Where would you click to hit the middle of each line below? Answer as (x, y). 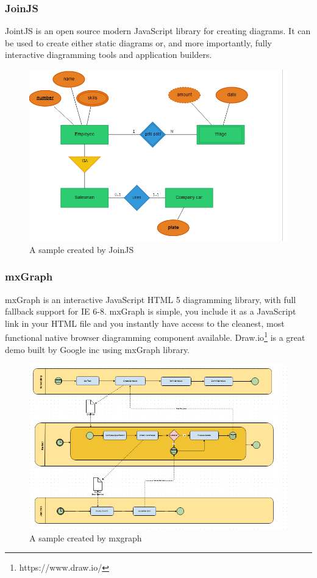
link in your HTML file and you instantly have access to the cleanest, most (145, 323)
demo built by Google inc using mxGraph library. (98, 349)
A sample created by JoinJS (82, 249)
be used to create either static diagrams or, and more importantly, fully (138, 42)
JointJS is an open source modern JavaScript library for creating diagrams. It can (158, 31)
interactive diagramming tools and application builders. (109, 55)
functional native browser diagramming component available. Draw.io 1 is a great (155, 337)
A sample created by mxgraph (86, 537)
